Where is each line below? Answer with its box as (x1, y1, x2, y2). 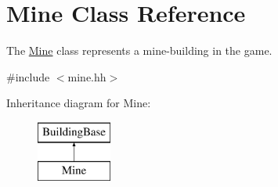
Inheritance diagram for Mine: (6, 95, 151, 111)
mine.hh (67, 68, 107, 85)
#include (6, 68, 50, 85)
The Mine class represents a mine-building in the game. (6, 42, 273, 59)
